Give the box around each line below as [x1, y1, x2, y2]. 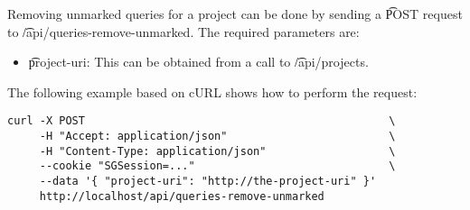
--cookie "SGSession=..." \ [39, 160, 396, 173]
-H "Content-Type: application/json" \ [39, 144, 396, 158]
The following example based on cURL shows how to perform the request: [7, 82, 418, 101]
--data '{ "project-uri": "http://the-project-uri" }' [39, 175, 377, 187]
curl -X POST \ [7, 114, 396, 128]
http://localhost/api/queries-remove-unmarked [39, 189, 324, 203]
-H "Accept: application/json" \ [39, 130, 396, 143]
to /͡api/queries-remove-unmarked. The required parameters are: [7, 22, 360, 41]
